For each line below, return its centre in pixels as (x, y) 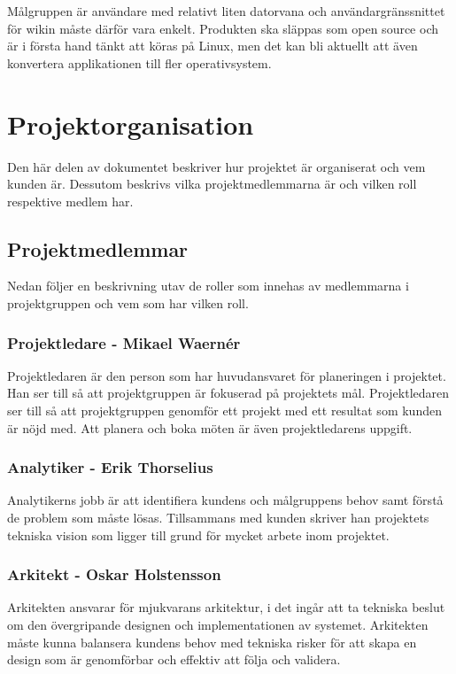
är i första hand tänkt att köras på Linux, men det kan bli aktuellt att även (213, 46)
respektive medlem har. (70, 201)
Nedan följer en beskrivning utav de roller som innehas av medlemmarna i (208, 286)
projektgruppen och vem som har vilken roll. (128, 303)
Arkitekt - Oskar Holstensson (114, 574)
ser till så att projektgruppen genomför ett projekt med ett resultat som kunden (224, 411)
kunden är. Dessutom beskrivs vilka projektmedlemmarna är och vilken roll (212, 184)
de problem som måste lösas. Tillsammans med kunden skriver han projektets (218, 518)
